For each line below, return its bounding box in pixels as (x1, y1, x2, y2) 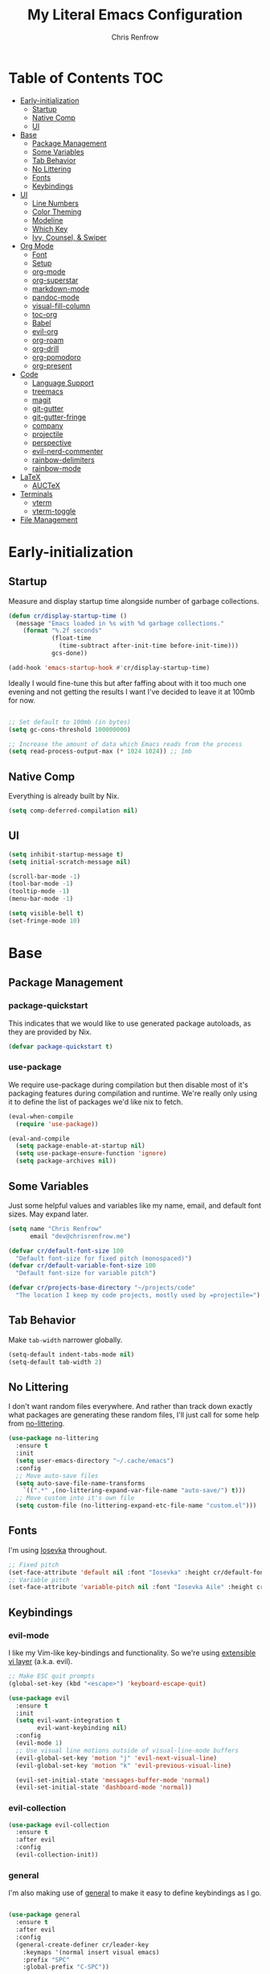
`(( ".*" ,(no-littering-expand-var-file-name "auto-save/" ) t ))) (22, 1487, 247, 1495)
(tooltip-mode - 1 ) (8, 887, 70, 895)
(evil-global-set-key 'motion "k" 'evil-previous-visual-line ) (15, 1761, 231, 1770)
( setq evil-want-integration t (15, 1716, 121, 1724)
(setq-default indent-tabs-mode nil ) (8, 1350, 135, 1358)
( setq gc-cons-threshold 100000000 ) (8, 725, 131, 733)
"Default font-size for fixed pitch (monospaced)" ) (15, 1254, 193, 1262)
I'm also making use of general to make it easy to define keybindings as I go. (8, 1888, 262, 1898)
